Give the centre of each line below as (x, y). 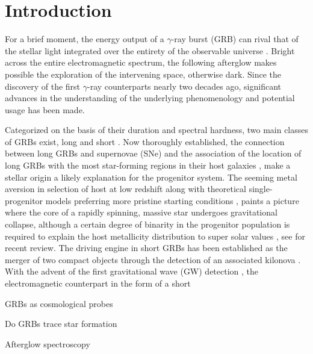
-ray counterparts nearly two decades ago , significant (184, 86)
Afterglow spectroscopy (48, 343)
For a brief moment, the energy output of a (85, 39)
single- (261, 189)
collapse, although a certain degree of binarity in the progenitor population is (147, 224)
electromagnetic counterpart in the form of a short (98, 283)
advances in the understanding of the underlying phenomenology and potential (150, 98)
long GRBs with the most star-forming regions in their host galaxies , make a (148, 165)
